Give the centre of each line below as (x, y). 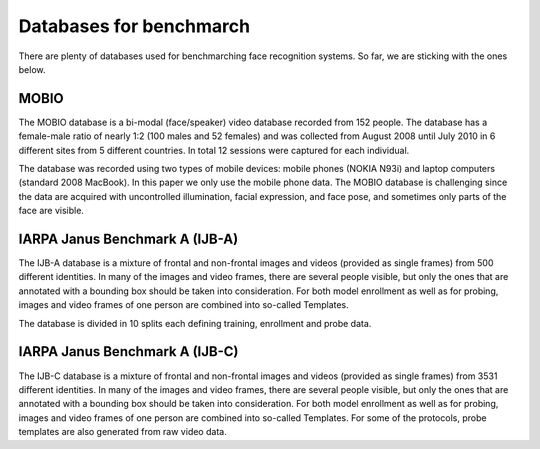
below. (32, 69)
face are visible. (51, 211)
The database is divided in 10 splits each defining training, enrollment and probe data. (195, 323)
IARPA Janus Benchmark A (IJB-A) (128, 239)
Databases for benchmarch (134, 26)
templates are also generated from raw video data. (122, 432)
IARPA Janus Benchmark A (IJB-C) (128, 351)
